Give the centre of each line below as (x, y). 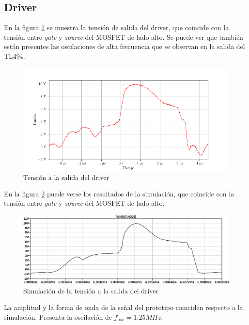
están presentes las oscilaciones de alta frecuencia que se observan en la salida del (124, 46)
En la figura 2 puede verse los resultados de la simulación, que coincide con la (119, 193)
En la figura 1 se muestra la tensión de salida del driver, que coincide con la (117, 27)
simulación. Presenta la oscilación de (58, 317)
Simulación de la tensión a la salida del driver (91, 291)
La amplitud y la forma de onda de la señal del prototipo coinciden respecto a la (124, 307)
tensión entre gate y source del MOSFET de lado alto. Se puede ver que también (124, 37)
